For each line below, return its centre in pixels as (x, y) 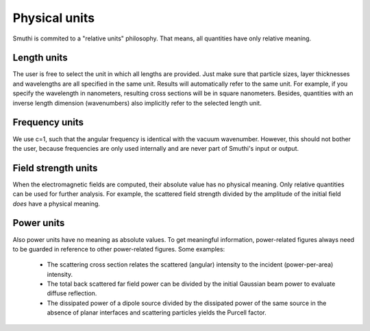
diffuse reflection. (72, 293)
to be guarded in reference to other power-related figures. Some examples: (119, 249)
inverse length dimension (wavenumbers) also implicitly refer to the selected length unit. (137, 103)
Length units (40, 58)
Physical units (54, 18)
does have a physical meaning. (57, 204)
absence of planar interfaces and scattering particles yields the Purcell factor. (157, 312)
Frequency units (48, 122)
